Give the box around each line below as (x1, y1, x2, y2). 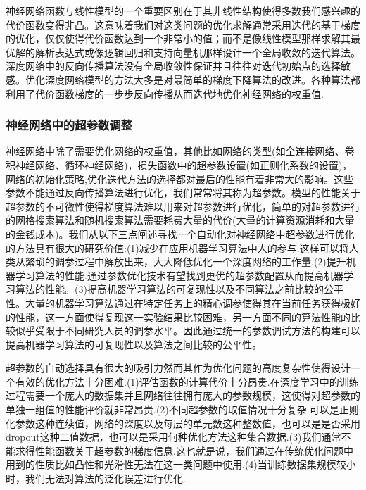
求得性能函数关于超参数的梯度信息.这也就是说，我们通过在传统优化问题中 (15, 443, 353, 458)
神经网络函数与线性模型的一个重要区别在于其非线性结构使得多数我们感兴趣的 (6, 4, 360, 18)
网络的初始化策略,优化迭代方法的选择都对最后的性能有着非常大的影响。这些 (6, 171, 353, 186)
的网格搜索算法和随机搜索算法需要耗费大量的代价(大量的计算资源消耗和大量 (6, 213, 355, 227)
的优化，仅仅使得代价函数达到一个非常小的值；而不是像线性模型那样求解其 (6, 31, 351, 46)
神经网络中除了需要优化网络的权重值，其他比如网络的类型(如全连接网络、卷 (6, 144, 355, 158)
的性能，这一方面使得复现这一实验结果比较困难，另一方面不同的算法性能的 (6, 309, 351, 324)
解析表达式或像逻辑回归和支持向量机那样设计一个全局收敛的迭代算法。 (34, 44, 360, 59)
